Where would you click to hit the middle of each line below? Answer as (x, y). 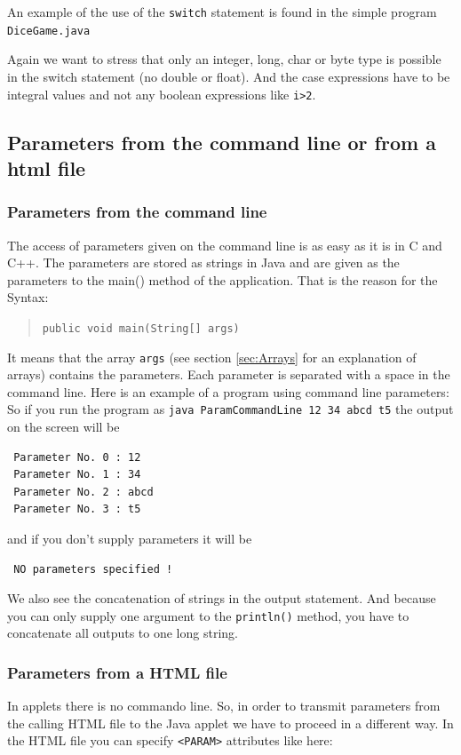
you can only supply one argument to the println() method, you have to (208, 615)
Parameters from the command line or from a (222, 142)
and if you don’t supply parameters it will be (130, 539)
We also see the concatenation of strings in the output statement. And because (222, 598)
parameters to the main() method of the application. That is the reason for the (223, 279)
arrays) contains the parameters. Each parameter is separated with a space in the (229, 374)
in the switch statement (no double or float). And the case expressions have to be (229, 76)
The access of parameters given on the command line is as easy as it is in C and (225, 245)
